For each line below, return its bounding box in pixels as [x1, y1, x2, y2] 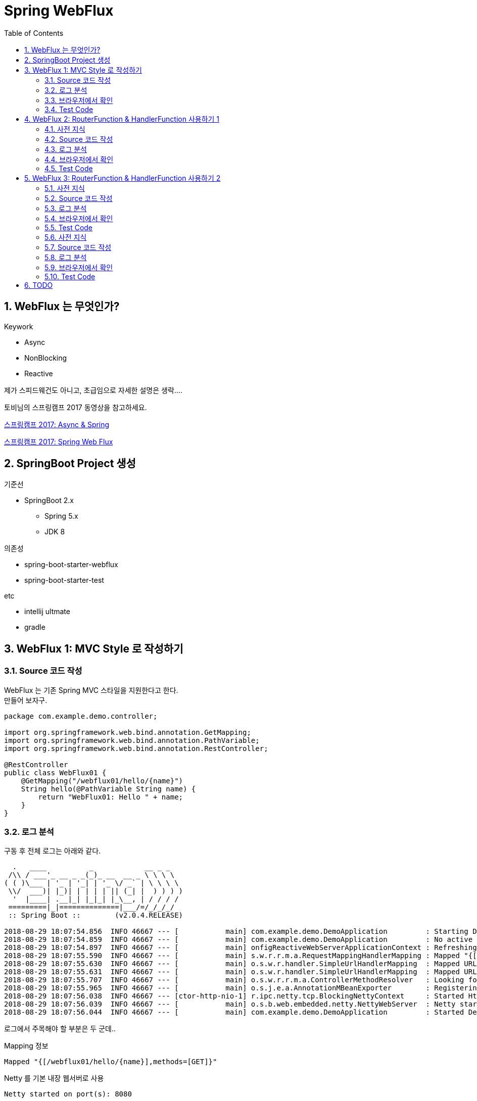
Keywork [4, 322, 33, 331]
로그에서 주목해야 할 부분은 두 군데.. [4, 1024, 116, 1033]
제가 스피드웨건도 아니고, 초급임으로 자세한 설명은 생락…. [4, 385, 182, 394]
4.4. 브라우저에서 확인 [44, 155, 114, 164]
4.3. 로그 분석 [44, 144, 87, 154]
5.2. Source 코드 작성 [44, 193, 113, 203]
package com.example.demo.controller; [4, 712, 158, 720]
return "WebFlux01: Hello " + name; [38, 792, 183, 801]
